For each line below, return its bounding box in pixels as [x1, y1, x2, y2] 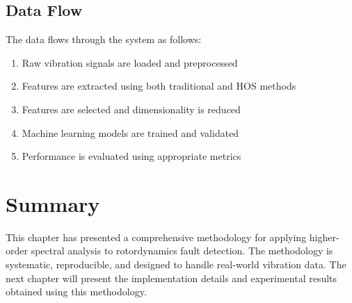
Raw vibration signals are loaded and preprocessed [22, 55, 238, 69]
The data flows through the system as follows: [6, 32, 202, 47]
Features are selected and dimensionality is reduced [22, 101, 241, 116]
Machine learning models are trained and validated [22, 125, 239, 140]
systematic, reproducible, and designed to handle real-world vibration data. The [6, 257, 346, 272]
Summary [6, 189, 100, 218]
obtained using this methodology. [6, 284, 147, 299]
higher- [309, 229, 339, 244]
